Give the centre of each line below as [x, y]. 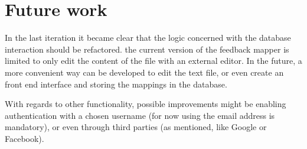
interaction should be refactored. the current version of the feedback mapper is [147, 49]
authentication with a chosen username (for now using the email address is [140, 115]
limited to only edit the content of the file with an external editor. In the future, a [153, 61]
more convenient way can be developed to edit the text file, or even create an [144, 72]
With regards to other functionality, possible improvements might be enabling [146, 104]
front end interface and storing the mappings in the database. [116, 84]
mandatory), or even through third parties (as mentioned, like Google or [136, 127]
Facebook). [25, 138]
